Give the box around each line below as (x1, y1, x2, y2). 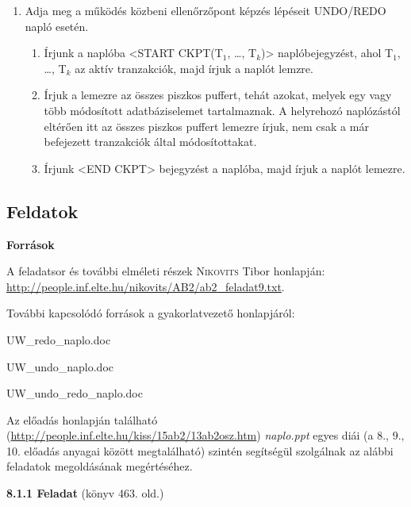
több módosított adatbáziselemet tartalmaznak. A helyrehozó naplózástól (44, 102, 401, 118)
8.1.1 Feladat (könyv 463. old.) (6, 485, 164, 501)
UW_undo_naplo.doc (6, 358, 113, 374)
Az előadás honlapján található (6, 411, 158, 428)
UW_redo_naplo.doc (6, 331, 111, 348)
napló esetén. (25, 17, 89, 34)
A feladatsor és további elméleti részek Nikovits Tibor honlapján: (6, 263, 325, 279)
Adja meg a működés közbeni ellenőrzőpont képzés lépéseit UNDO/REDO (25, 2, 386, 18)
